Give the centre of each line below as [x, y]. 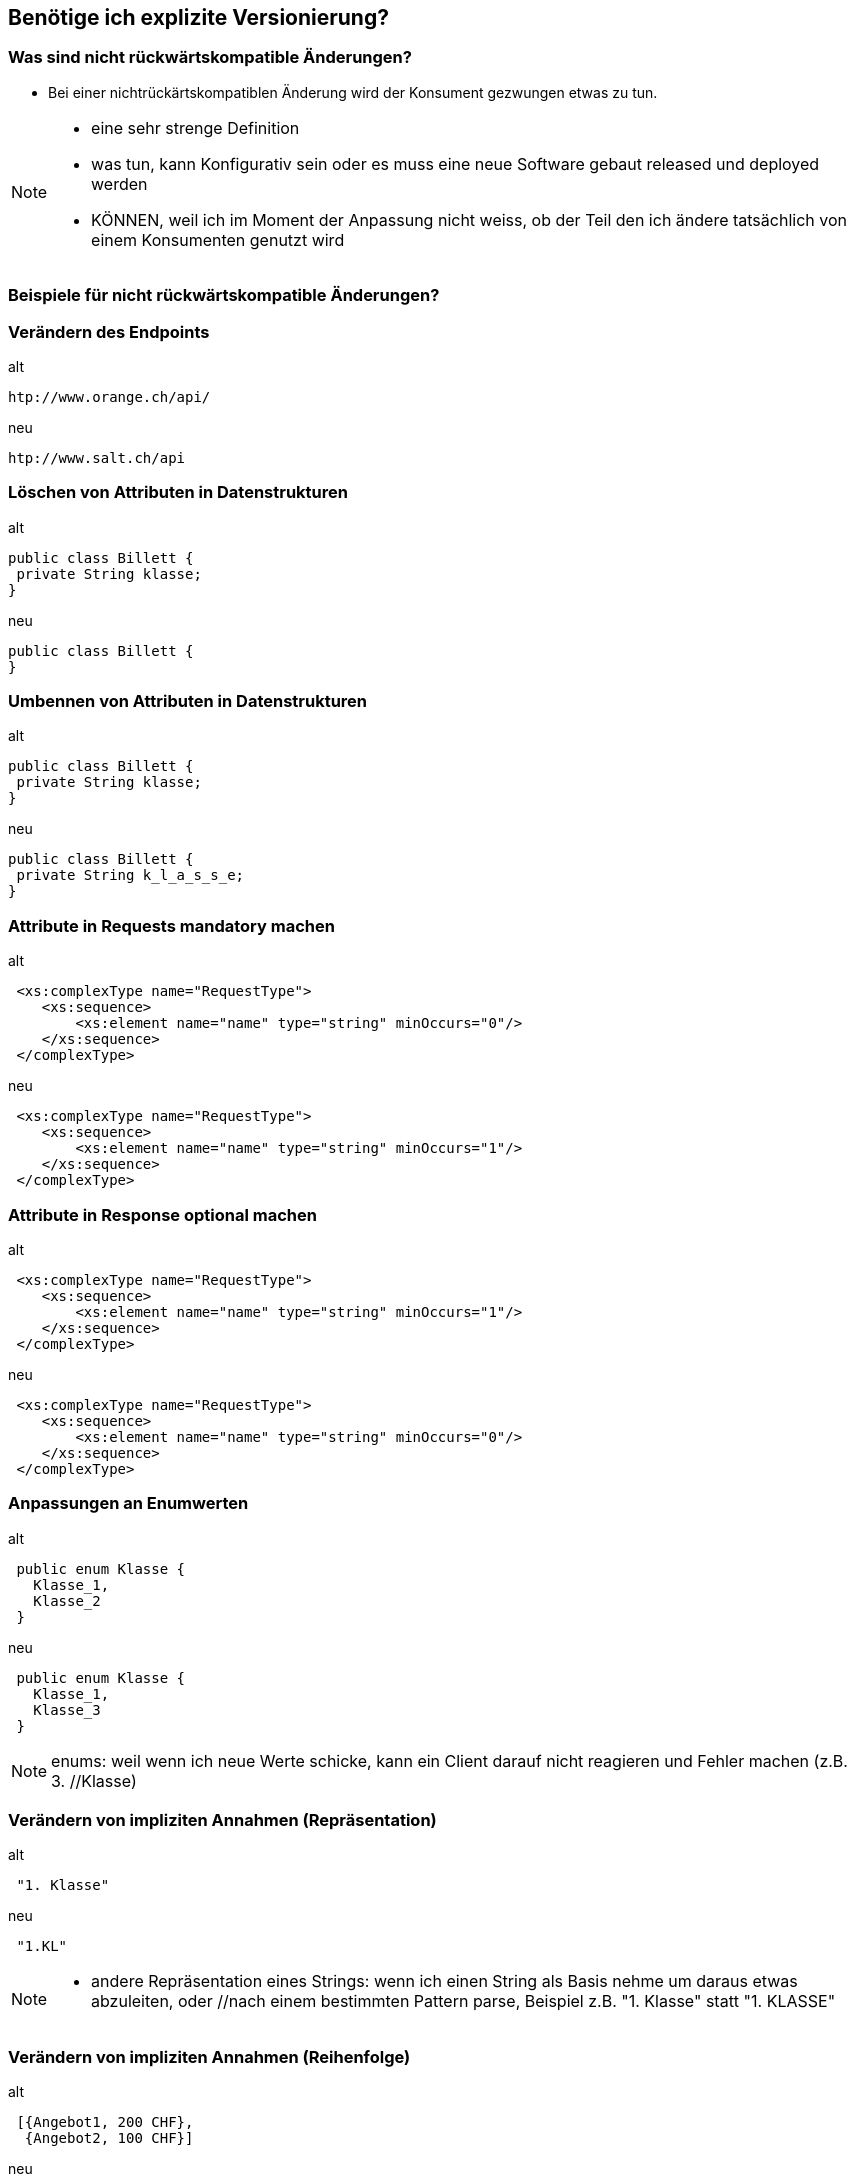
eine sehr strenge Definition [195, 127]
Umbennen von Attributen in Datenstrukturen [188, 701]
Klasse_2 [67, 1600]
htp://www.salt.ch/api [97, 457]
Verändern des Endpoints [109, 331]
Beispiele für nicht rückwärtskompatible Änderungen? [224, 295]
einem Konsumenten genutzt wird [218, 239]
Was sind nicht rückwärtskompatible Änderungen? [210, 57]
